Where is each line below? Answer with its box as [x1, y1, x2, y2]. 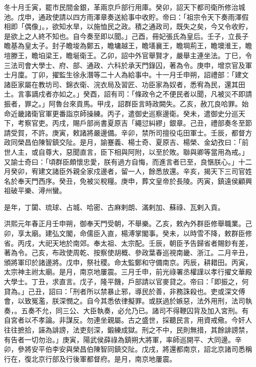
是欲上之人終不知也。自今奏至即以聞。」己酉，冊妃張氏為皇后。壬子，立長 [4, 31, 242, 41]
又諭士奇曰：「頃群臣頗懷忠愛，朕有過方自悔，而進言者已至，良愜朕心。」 [4, 156, 238, 167]
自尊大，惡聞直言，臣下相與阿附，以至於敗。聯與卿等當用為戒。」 [38, 146, 249, 157]
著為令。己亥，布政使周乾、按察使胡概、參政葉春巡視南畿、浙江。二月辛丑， [4, 247, 252, 258]
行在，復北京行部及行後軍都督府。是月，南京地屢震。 [4, 353, 176, 364]
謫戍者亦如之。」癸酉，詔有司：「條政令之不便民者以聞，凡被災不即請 [31, 89, 252, 99]
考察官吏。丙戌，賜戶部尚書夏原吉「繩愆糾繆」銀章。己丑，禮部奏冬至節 [17, 118, 252, 128]
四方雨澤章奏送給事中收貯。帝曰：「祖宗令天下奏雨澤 [72, 11, 242, 22]
